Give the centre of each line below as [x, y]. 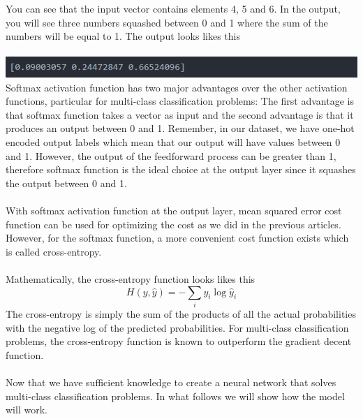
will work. [27, 410]
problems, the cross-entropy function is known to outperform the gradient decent [179, 341]
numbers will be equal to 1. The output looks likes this [123, 36]
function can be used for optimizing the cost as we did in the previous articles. [173, 224]
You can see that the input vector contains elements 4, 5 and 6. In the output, [173, 8]
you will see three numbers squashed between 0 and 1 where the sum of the [167, 22]
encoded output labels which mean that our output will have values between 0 [173, 142]
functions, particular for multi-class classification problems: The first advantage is [180, 101]
